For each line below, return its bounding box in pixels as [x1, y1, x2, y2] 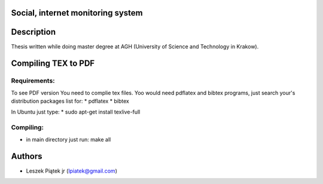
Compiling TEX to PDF [11, 59, 95, 69]
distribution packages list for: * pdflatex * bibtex [11, 97, 130, 105]
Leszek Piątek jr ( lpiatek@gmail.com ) [26, 167, 118, 174]
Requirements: [11, 76, 55, 85]
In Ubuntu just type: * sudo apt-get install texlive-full [11, 108, 141, 116]
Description [11, 27, 56, 37]
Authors [11, 151, 42, 161]
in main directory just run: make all [26, 136, 111, 143]
